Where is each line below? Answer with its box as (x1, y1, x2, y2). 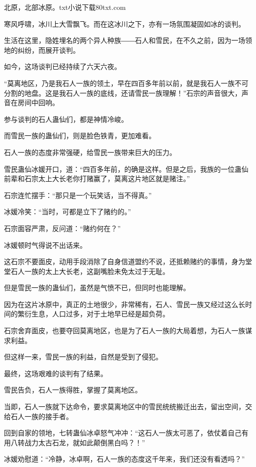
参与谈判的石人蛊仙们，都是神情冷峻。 (4, 114, 128, 124)
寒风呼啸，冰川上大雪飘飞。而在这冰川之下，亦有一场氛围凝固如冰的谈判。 (4, 18, 245, 29)
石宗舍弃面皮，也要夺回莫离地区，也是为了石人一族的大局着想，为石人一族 (4, 325, 245, 336)
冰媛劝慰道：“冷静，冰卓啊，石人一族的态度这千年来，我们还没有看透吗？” (4, 454, 245, 464)
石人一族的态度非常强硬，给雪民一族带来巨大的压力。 (4, 147, 176, 157)
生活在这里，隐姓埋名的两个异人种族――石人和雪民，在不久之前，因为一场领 (4, 35, 252, 45)
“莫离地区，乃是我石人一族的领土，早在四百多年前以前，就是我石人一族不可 (4, 78, 249, 88)
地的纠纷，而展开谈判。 (4, 44, 80, 55)
